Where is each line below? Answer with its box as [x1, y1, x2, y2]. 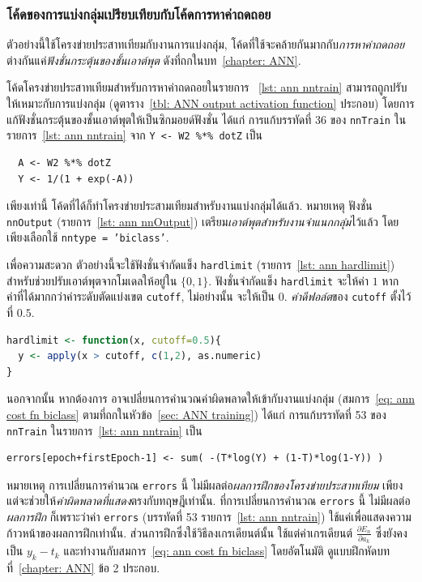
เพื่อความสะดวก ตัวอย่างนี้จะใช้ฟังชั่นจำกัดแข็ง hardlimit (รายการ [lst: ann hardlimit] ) [6, 256, 395, 272]
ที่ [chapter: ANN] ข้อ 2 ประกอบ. [6, 559, 160, 576]
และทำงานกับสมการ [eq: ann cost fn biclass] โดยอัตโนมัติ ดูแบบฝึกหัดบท [63, 542, 390, 559]
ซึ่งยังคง [375, 524, 407, 541]
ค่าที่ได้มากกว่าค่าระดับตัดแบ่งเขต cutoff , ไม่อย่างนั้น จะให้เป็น [6, 288, 275, 305]
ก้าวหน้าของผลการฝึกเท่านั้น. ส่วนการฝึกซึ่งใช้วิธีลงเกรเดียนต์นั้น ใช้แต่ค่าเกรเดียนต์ [6, 524, 352, 541]
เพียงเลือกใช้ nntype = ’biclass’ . [6, 229, 169, 246]
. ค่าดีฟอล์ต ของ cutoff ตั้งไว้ [283, 288, 411, 305]
